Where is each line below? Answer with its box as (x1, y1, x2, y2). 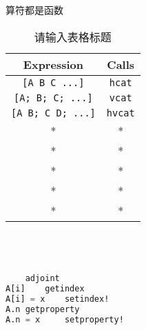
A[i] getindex (6, 283, 85, 293)
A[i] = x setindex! (6, 293, 109, 304)
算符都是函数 (6, 3, 63, 17)
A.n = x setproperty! (6, 314, 124, 324)
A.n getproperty (6, 304, 80, 314)
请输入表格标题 (34, 28, 112, 45)
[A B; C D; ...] (11, 107, 96, 118)
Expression (23, 56, 83, 72)
